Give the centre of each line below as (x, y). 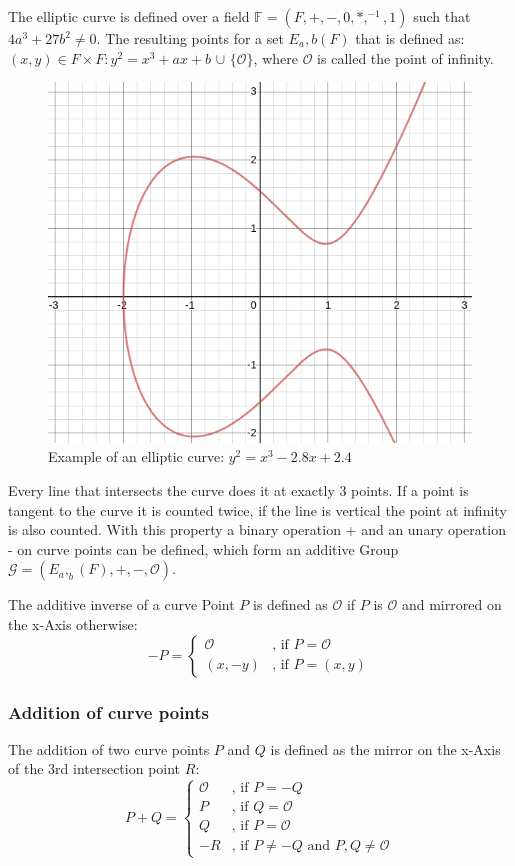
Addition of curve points (109, 711)
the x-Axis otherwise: (73, 624)
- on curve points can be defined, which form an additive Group (203, 548)
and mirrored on (451, 604)
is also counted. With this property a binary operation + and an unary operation (257, 529)
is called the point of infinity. (405, 57)
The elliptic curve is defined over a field (129, 16)
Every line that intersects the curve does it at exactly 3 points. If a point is (238, 490)
